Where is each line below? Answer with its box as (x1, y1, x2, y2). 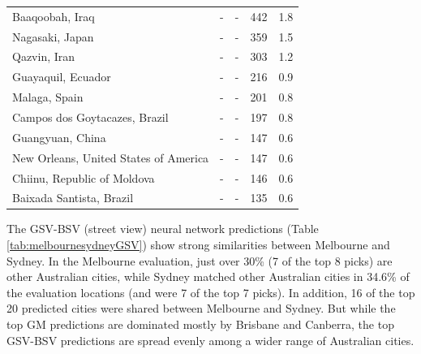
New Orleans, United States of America (12, 149, 209, 166)
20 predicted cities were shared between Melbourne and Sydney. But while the (6, 300, 396, 317)
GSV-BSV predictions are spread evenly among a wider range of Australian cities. (6, 331, 415, 348)
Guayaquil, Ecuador (12, 68, 111, 85)
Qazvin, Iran (12, 48, 75, 65)
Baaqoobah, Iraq (12, 7, 95, 24)
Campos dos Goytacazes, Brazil (12, 108, 169, 125)
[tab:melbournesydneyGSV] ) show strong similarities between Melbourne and (6, 236, 390, 253)
